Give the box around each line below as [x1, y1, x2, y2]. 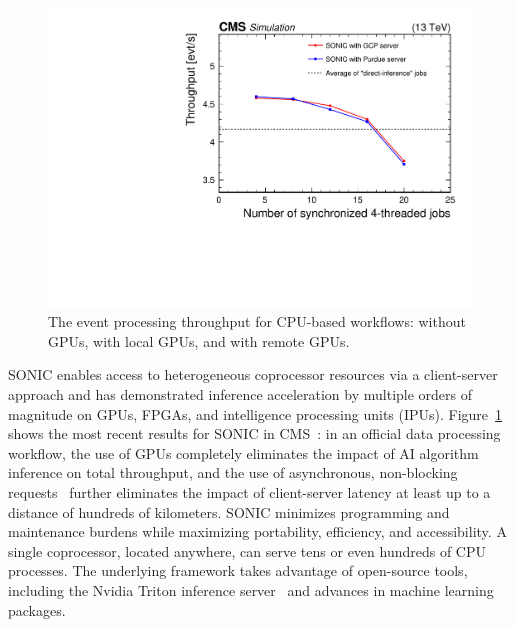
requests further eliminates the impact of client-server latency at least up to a [8, 482, 491, 502]
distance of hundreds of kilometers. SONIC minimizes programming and [8, 501, 450, 522]
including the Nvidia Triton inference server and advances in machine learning [8, 579, 494, 600]
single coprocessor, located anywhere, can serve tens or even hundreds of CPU [8, 540, 487, 561]
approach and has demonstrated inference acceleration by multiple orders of [8, 384, 473, 405]
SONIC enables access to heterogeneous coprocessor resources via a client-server [8, 364, 498, 385]
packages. [8, 599, 66, 620]
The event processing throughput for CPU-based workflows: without [48, 311, 466, 332]
